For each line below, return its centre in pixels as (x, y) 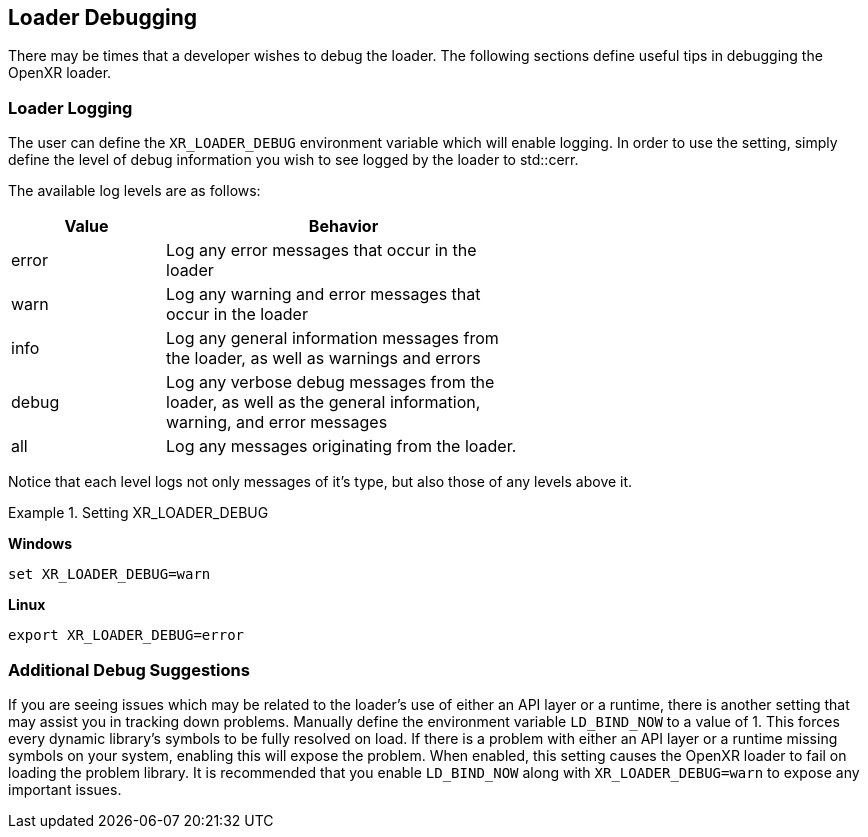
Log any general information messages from (332, 338)
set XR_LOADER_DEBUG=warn (109, 574)
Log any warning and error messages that (323, 294)
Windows (40, 544)
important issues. (65, 789)
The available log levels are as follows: (134, 191)
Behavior (343, 226)
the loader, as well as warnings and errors (323, 358)
